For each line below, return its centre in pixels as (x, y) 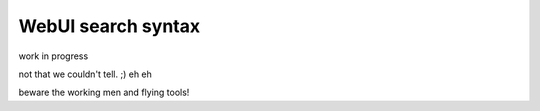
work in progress (53, 56)
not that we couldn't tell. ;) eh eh (85, 74)
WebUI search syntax (109, 26)
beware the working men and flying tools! (104, 92)
